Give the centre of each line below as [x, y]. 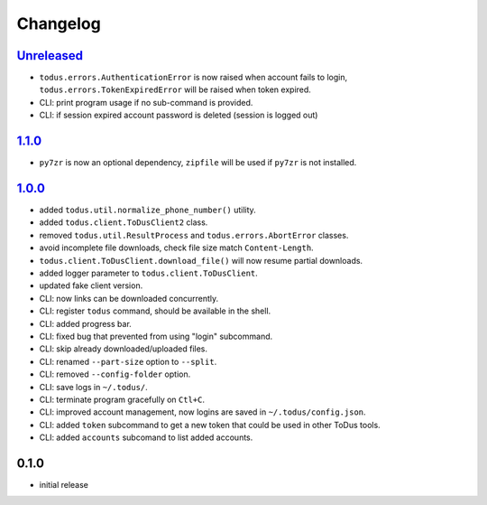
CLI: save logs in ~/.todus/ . [93, 387]
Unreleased [50, 56]
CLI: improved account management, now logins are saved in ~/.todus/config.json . [202, 412]
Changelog [59, 23]
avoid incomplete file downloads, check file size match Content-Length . [177, 248]
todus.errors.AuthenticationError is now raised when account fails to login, [193, 78]
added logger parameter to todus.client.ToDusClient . [149, 273]
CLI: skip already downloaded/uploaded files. [123, 349]
